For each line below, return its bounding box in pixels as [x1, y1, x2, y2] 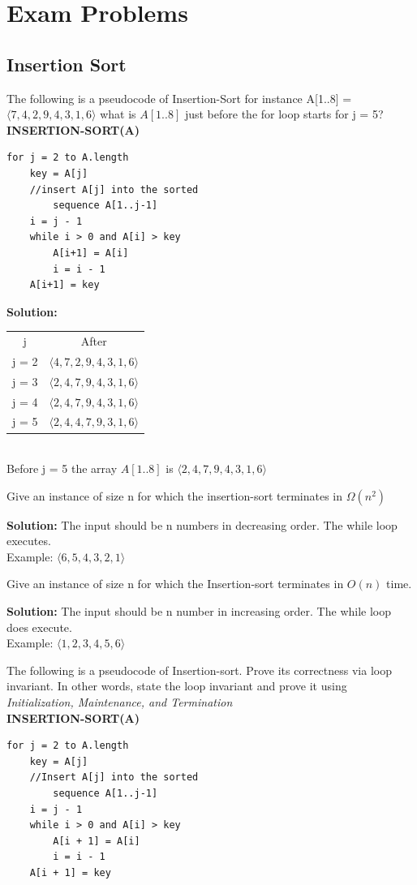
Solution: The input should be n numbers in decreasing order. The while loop [6, 516, 398, 533]
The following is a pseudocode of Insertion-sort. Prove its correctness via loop [6, 661, 392, 678]
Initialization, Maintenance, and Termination [6, 694, 233, 711]
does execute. [6, 618, 72, 635]
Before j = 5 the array [6, 460, 118, 477]
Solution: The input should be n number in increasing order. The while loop [6, 603, 392, 620]
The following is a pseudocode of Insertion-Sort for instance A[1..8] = [6, 89, 352, 106]
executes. [6, 532, 51, 549]
